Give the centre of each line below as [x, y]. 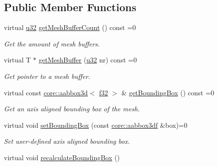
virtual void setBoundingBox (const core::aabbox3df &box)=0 [96, 125]
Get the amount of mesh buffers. [52, 43]
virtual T [17, 60]
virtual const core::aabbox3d [46, 92]
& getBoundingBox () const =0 [168, 92]
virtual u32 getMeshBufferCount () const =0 [70, 27]
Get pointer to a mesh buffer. [47, 76]
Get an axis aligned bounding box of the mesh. [72, 109]
